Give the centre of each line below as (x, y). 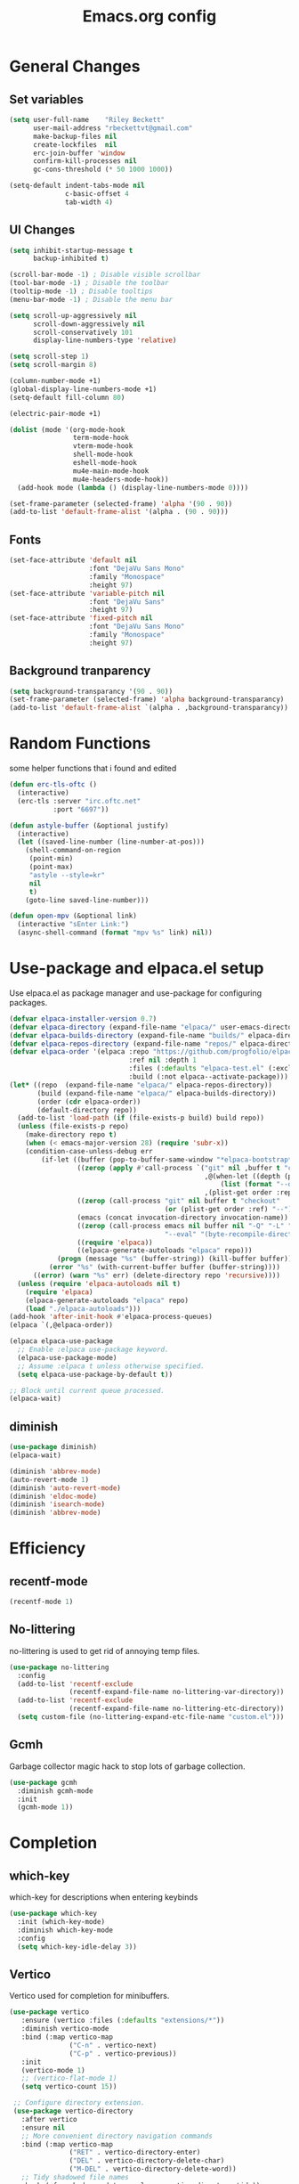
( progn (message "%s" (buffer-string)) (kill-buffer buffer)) (174, 1259)
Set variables (47, 99)
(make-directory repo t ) (71, 1135)
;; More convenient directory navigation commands (117, 2136)
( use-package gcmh (43, 1782)
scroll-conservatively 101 (83, 332)
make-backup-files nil (75, 136)
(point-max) (51, 867)
